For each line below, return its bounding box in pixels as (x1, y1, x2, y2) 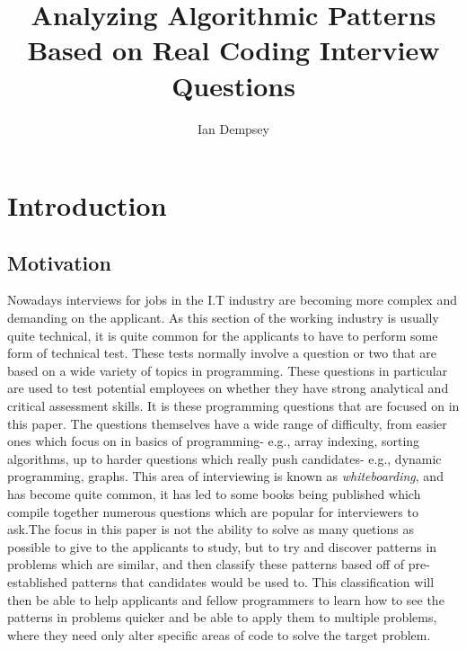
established (7, 572, 68, 591)
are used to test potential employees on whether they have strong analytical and (7, 378, 449, 397)
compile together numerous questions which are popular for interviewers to (7, 502, 418, 521)
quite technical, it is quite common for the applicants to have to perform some (7, 325, 438, 344)
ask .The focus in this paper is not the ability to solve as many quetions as (7, 520, 414, 539)
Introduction (7, 187, 167, 224)
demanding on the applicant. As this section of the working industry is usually (7, 308, 439, 327)
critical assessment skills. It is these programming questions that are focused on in (7, 396, 460, 415)
